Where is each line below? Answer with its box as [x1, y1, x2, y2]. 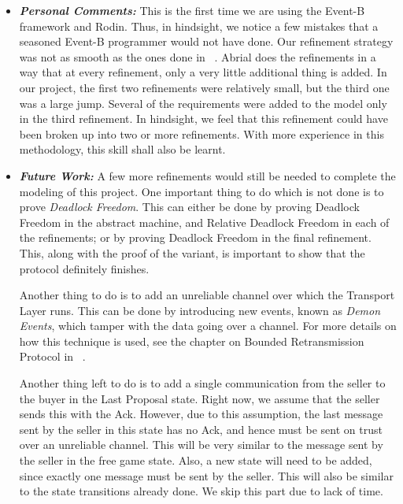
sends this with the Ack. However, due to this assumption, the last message [19, 406, 383, 422]
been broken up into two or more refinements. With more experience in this [19, 125, 384, 142]
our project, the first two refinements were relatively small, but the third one [19, 79, 390, 95]
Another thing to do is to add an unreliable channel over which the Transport [19, 287, 395, 303]
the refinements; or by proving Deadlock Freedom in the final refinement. [19, 229, 372, 246]
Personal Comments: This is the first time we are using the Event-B [19, 2, 365, 18]
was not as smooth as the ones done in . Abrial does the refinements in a [19, 48, 376, 65]
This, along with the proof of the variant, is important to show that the [19, 244, 365, 261]
